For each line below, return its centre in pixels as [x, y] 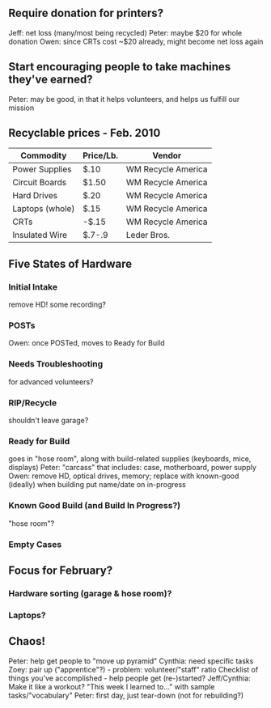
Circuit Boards [40, 183]
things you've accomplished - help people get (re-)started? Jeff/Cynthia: [129, 678]
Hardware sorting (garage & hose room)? [90, 593]
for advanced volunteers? [51, 382]
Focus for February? [61, 570]
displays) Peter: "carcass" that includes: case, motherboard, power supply [133, 468]
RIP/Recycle [33, 402]
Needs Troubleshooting [56, 364]
